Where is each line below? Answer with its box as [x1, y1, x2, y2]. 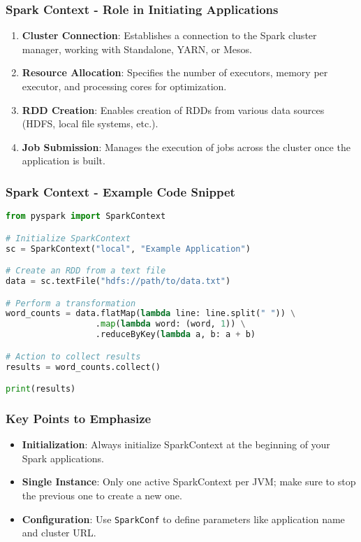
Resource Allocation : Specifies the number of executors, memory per [22, 65, 328, 80]
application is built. [22, 153, 105, 168]
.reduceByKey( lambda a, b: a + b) [95, 329, 256, 340]
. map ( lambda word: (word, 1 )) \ [95, 319, 246, 329]
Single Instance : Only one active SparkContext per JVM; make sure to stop [22, 474, 356, 489]
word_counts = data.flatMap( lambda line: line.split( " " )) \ [6, 308, 296, 319]
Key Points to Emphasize [6, 409, 152, 427]
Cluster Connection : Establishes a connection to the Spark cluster [22, 28, 317, 43]
